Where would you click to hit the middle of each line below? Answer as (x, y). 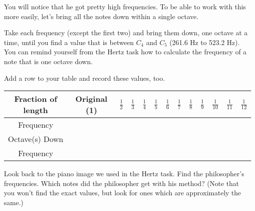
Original (91, 99)
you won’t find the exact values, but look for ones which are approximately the (123, 193)
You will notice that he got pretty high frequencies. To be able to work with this (125, 6)
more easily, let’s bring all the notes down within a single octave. (101, 16)
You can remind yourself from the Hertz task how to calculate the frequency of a (125, 52)
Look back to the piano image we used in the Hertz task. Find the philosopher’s (124, 174)
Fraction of (36, 99)
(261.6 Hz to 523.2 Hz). (204, 42)
